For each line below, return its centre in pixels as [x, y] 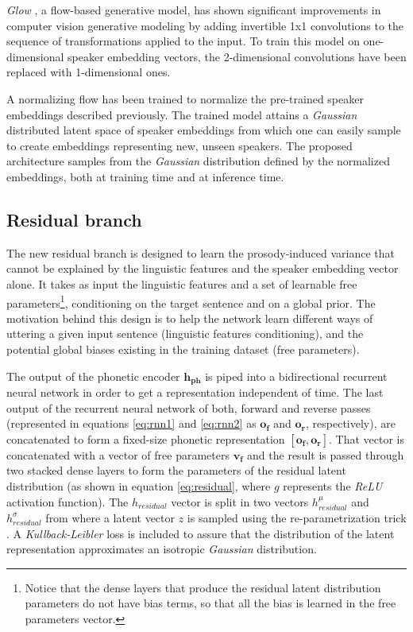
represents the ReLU [333, 485]
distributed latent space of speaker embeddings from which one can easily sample [204, 130]
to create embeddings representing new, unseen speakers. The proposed [179, 145]
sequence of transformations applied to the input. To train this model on [183, 41]
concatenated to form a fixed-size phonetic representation [146, 438]
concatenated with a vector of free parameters [118, 454]
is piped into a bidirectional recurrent [296, 376]
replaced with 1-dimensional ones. [89, 72]
